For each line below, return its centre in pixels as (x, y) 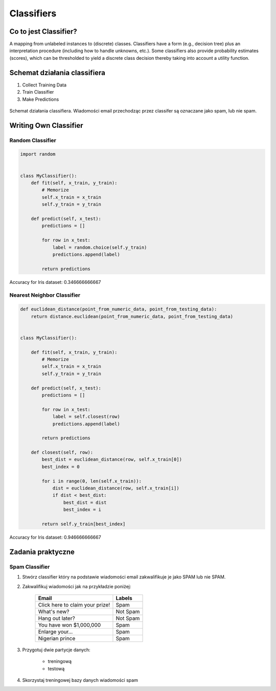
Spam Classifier (30, 567)
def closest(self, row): (62, 452)
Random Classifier (33, 140)
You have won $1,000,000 (70, 625)
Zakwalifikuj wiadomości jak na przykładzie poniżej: (77, 586)
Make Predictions (41, 99)
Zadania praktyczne (42, 552)
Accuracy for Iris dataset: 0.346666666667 (55, 282)
